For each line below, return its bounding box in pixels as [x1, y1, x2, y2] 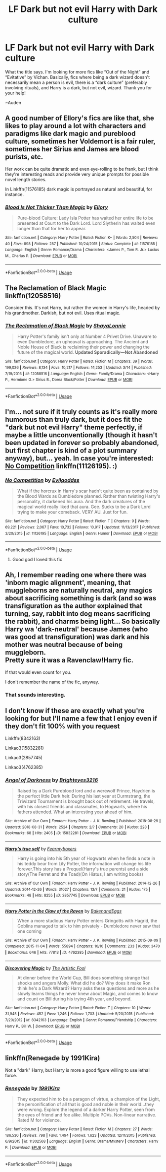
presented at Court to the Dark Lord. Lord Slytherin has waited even [17, 220, 156, 226]
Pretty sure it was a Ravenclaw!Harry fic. [5, 656, 134, 664]
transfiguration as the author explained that [5, 602, 142, 610]
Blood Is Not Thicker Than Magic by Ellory [5, 203, 108, 210]
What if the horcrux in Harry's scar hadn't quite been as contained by [17, 488, 159, 494]
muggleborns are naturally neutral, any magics [5, 586, 152, 595]
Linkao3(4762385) [5, 764, 43, 770]
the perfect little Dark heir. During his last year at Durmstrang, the [17, 793, 151, 799]
